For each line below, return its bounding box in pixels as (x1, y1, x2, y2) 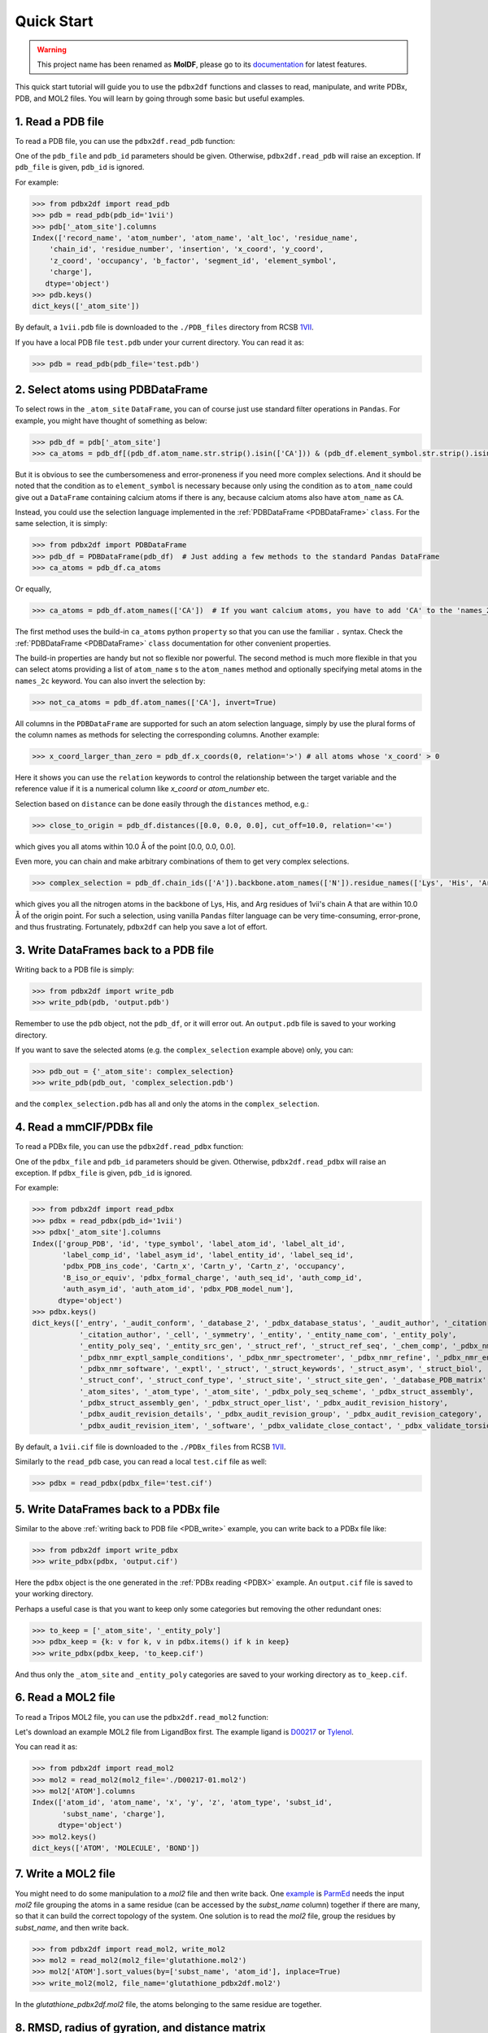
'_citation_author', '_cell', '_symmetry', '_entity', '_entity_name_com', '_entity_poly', (79, 1330, 457, 1339)
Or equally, (15, 584, 52, 594)
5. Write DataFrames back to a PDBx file (15, 1502, 220, 1516)
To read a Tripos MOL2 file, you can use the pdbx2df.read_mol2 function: (15, 1712, 268, 1722)
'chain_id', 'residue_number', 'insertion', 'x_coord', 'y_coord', (49, 245, 325, 254)
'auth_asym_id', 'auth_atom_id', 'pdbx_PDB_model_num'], (62, 1285, 294, 1294)
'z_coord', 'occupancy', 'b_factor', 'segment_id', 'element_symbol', (49, 256, 338, 265)
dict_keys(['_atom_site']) (32, 302, 140, 311)
